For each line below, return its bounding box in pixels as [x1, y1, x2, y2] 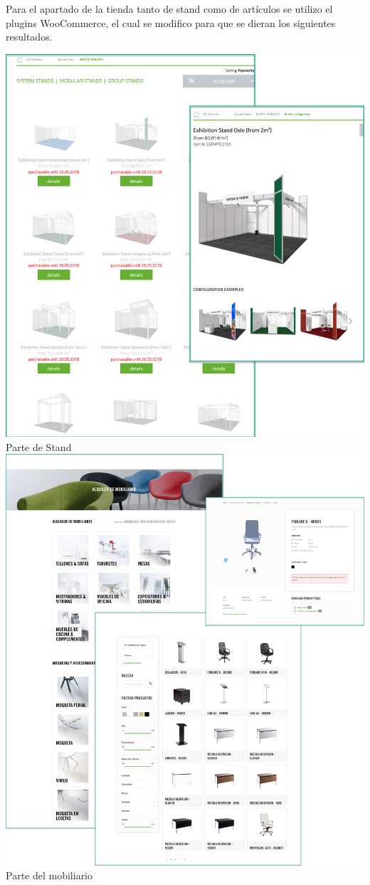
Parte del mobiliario [6, 868, 93, 883]
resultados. [6, 29, 53, 44]
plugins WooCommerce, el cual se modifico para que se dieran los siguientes [6, 15, 336, 30]
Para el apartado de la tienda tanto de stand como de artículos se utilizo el [6, 1, 333, 16]
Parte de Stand [6, 439, 72, 454]
